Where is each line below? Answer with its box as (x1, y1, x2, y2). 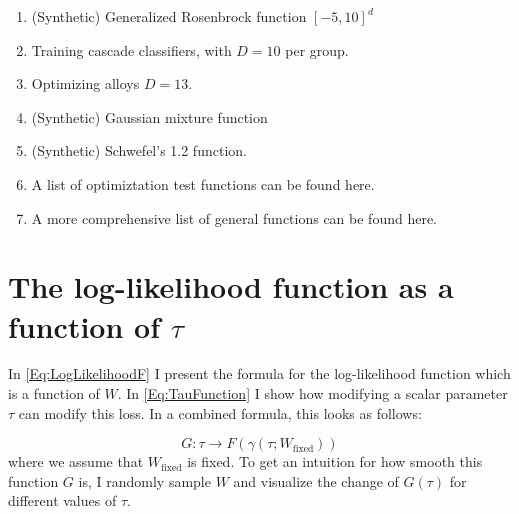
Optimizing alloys (31, 73, 140, 94)
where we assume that (8, 451, 144, 472)
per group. (285, 39, 349, 60)
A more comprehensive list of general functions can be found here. (31, 207, 438, 228)
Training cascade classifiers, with (31, 39, 232, 60)
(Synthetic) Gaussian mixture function (31, 106, 268, 127)
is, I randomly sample (78, 470, 211, 491)
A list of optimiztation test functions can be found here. (31, 173, 375, 194)
